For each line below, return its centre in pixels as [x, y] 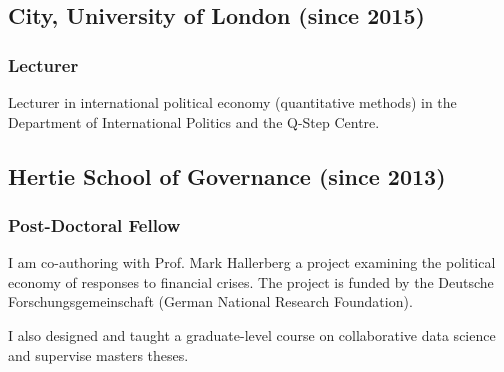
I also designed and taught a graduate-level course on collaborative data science [252, 334]
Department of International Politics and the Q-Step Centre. [194, 121]
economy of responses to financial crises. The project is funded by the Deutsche [251, 281]
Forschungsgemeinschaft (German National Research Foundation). [210, 301]
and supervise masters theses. [98, 354]
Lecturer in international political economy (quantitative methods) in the [232, 102]
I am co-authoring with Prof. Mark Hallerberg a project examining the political [252, 262]
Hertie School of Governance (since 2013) [227, 175]
